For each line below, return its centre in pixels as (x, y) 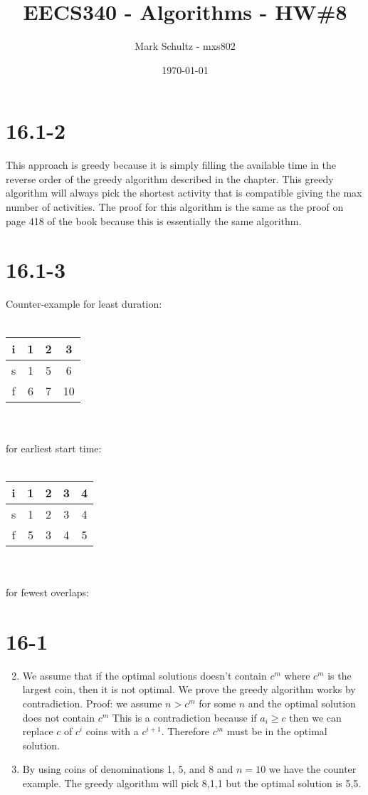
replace (38, 731)
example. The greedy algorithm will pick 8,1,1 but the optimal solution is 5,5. (192, 783)
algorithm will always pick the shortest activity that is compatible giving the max (184, 193)
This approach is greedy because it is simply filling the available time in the (171, 165)
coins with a (112, 731)
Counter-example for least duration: (84, 304)
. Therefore (185, 731)
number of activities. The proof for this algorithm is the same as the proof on (175, 207)
